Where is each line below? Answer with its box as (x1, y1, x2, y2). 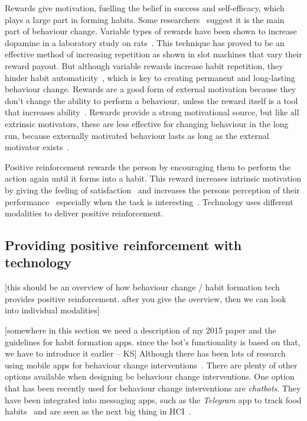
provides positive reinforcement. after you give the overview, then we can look (5, 292, 286, 305)
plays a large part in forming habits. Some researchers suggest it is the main (5, 13, 285, 25)
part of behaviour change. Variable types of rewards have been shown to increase (5, 25, 297, 37)
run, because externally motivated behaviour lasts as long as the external (5, 129, 269, 141)
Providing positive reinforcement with (5, 236, 242, 254)
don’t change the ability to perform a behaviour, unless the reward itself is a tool (5, 94, 298, 106)
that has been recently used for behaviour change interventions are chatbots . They (5, 382, 301, 394)
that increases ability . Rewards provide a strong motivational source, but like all (5, 106, 299, 118)
